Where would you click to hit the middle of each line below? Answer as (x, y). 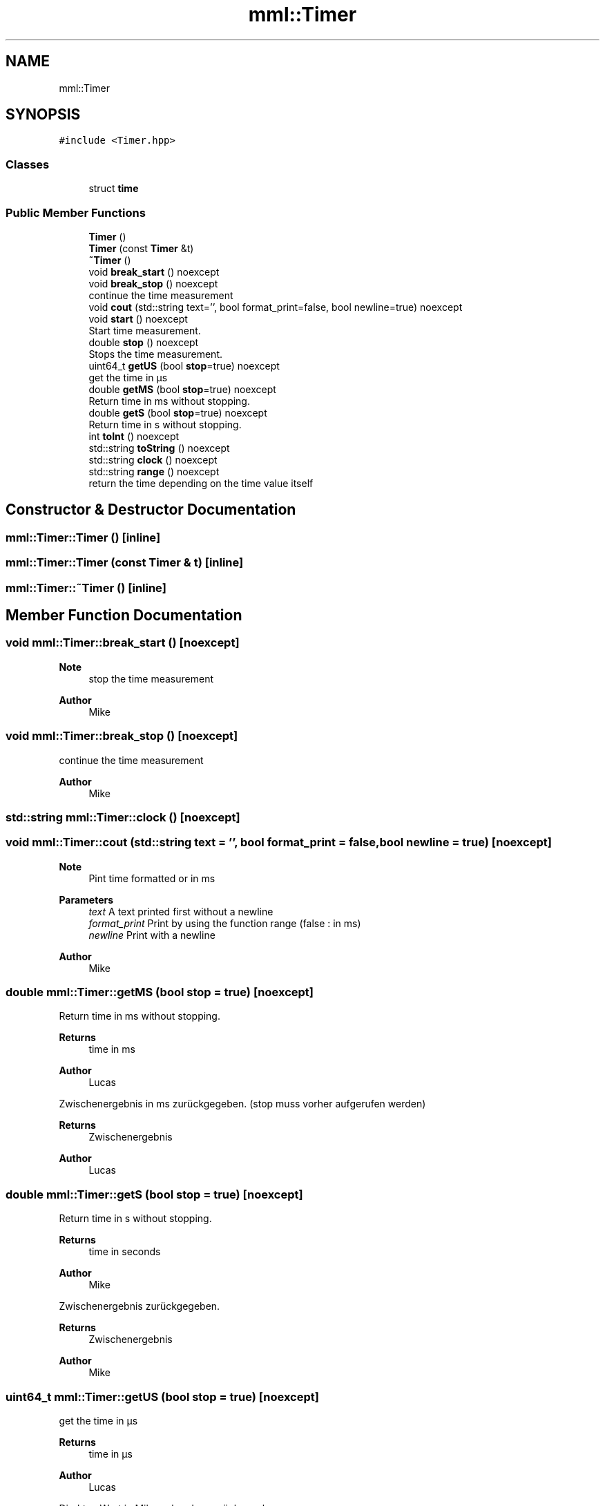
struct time (114, 189)
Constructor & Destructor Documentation (151, 510)
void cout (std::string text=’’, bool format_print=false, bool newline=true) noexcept (276, 307)
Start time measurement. (145, 330)
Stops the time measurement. (156, 354)
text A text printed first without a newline (181, 911)
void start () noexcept (138, 318)
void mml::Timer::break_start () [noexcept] (123, 643)
